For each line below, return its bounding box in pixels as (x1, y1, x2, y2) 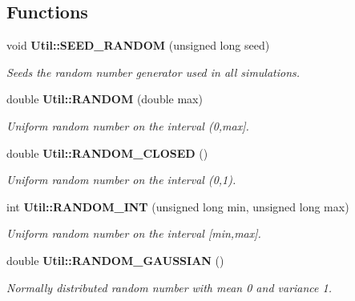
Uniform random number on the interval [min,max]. (6, 225, 261, 242)
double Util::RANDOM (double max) (6, 90, 203, 107)
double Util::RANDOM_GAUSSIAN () (6, 251, 224, 268)
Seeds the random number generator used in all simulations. (6, 63, 301, 80)
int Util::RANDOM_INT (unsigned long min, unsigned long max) (6, 198, 349, 215)
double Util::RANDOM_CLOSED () (6, 144, 208, 161)
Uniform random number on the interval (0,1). (6, 171, 236, 188)
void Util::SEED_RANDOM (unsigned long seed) (6, 37, 270, 54)
